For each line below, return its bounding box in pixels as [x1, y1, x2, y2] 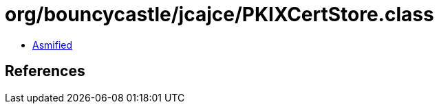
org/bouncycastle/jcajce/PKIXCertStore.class [5, 3, 434, 26]
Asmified [32, 38, 73, 51]
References [5, 62, 85, 80]
